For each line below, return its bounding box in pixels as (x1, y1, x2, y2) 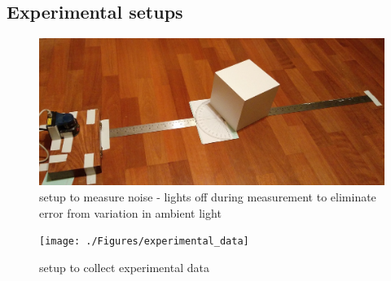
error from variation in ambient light (39, 204, 222, 221)
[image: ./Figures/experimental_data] (39, 236, 249, 248)
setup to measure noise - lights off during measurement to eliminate (39, 188, 376, 205)
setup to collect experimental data (39, 258, 209, 275)
